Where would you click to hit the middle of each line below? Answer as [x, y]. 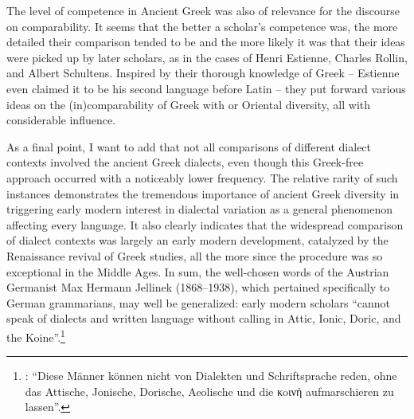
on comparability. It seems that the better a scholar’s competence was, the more [202, 26]
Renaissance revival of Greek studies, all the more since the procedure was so [195, 255]
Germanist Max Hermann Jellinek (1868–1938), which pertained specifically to [198, 287]
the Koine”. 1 [36, 335]
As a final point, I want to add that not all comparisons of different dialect [189, 146]
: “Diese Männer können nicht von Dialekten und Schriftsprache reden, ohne [211, 376]
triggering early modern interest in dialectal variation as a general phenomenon [199, 209]
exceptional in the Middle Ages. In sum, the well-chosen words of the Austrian [198, 271]
